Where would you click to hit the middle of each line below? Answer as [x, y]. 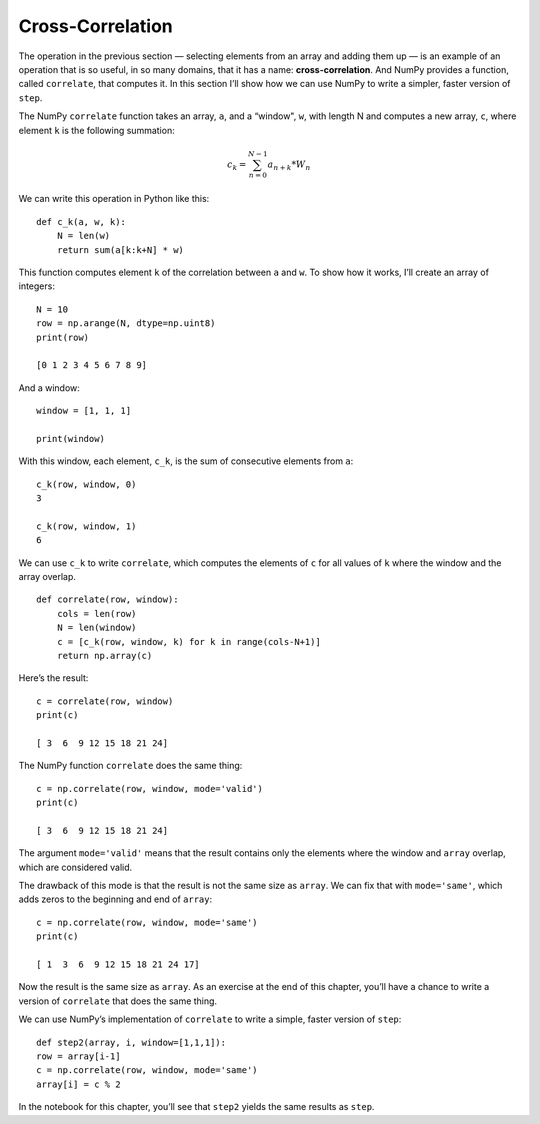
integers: [36, 286]
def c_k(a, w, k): [81, 221]
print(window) [70, 438]
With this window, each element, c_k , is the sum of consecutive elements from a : [186, 461]
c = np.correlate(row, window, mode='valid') [150, 788]
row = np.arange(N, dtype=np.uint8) [126, 323]
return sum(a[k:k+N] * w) [120, 249]
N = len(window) [96, 628]
